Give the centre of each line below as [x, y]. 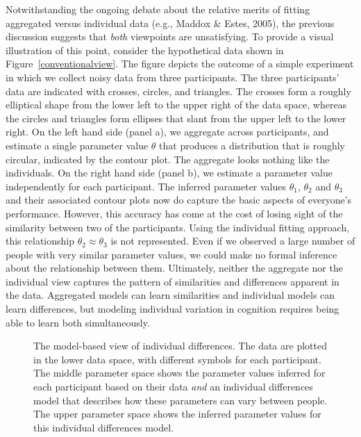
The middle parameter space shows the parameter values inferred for [179, 373]
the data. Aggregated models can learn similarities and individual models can [170, 295]
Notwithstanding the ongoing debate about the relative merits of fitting [158, 9]
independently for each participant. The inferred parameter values [146, 186]
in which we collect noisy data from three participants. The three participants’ [173, 77]
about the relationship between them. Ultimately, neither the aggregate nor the [174, 268]
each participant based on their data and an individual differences [173, 387]
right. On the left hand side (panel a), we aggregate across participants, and [167, 132]
